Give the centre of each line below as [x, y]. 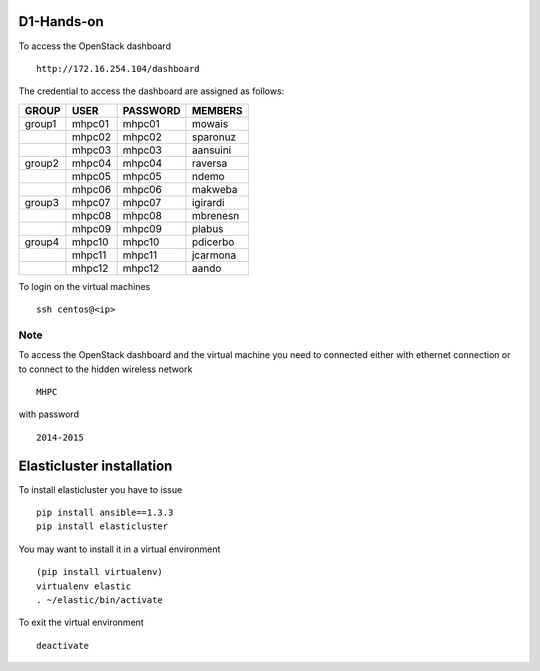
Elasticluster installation [95, 465]
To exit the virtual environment [81, 622]
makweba [215, 189]
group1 [40, 123]
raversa [209, 163]
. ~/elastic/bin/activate [100, 600]
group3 [42, 202]
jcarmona [214, 255]
